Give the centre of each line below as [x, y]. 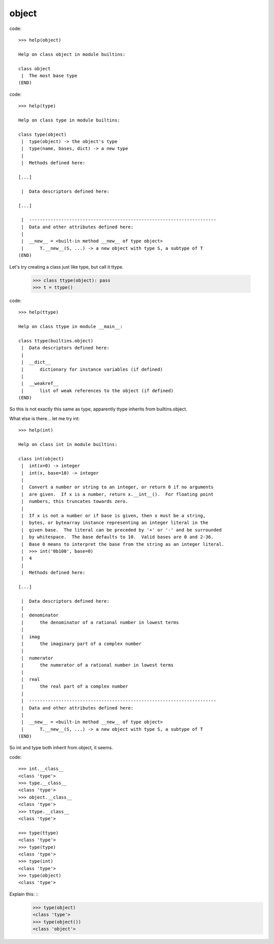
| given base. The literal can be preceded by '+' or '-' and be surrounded [121, 530]
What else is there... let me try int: [45, 418]
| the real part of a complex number [75, 686]
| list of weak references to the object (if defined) [97, 391]
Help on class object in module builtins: [72, 54]
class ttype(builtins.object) [56, 341]
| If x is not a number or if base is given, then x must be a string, [113, 515]
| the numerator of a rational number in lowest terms [97, 665]
